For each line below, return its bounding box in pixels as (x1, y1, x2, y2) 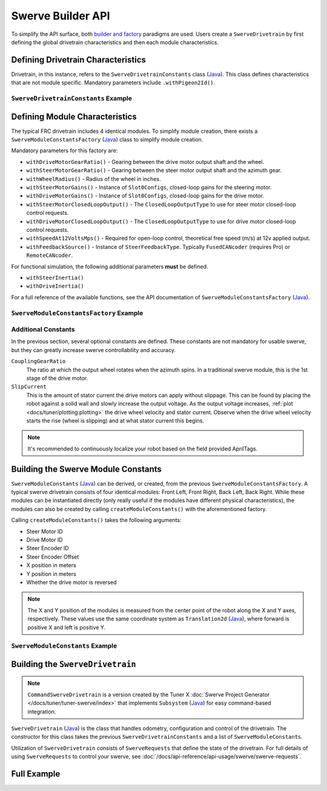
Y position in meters (26, 570, 77, 577)
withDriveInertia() (26, 283, 84, 290)
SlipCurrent (11, 383, 47, 390)
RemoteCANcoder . (26, 252, 73, 259)
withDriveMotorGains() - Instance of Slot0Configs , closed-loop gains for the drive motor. (26, 192, 265, 200)
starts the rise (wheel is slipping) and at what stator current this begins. (26, 416, 205, 424)
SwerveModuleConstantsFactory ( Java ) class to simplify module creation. (11, 136, 203, 143)
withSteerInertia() (26, 274, 84, 281)
